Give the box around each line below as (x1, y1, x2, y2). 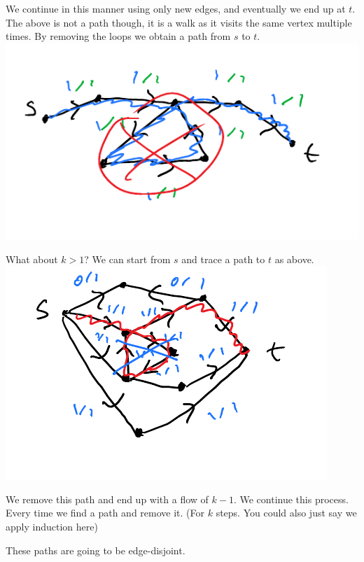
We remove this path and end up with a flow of (6, 491, 209, 506)
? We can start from (84, 251, 171, 266)
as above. (274, 251, 314, 266)
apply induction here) (6, 519, 98, 533)
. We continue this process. (233, 491, 349, 506)
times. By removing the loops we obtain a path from (6, 29, 231, 43)
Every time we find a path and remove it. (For (6, 505, 205, 520)
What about (6, 251, 58, 266)
